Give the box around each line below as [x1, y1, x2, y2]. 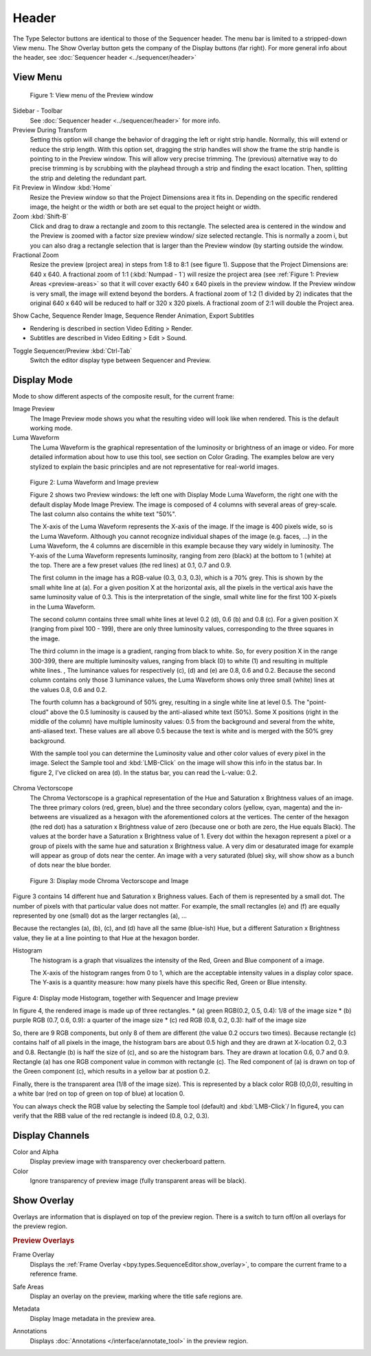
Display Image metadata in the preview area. [30, 1314, 156, 1322]
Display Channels [12, 1129, 89, 1141]
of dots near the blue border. [30, 861, 111, 869]
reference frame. [30, 1270, 78, 1278]
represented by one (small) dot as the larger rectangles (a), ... [12, 911, 187, 920]
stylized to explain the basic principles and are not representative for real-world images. [30, 463, 280, 471]
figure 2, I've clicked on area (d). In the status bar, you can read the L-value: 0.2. [30, 768, 258, 777]
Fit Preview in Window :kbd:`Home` [12, 184, 113, 192]
